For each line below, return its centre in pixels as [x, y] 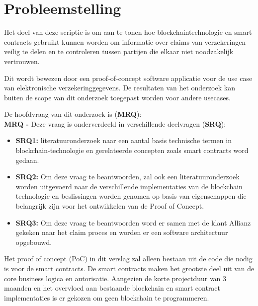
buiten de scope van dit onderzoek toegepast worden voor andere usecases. [117, 97]
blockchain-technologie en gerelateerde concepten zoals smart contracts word [132, 150]
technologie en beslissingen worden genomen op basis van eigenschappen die [131, 196]
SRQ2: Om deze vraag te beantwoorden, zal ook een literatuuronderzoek [128, 177]
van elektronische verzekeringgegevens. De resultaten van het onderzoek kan [120, 88]
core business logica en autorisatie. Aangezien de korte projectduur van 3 [115, 278]
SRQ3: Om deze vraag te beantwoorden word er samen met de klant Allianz [133, 222]
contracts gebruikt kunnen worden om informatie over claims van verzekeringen [125, 41]
